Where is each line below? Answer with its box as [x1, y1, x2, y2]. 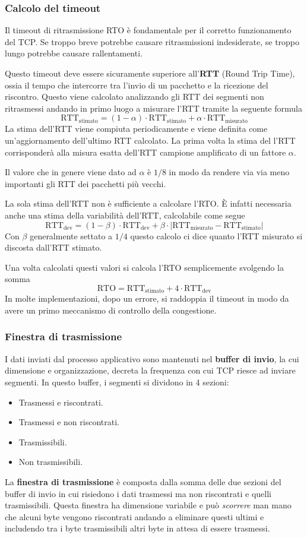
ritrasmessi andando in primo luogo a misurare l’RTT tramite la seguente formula [5, 102, 302, 114]
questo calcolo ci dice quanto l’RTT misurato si [130, 229, 303, 242]
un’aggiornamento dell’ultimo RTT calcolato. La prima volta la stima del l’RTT [5, 134, 296, 146]
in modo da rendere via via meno [169, 166, 290, 178]
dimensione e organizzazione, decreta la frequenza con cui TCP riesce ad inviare [5, 364, 296, 376]
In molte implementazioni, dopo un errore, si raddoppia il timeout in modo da [5, 292, 289, 305]
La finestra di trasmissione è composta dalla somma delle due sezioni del [5, 475, 281, 488]
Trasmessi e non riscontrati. [18, 416, 119, 428]
